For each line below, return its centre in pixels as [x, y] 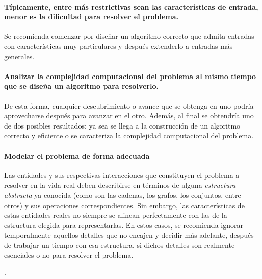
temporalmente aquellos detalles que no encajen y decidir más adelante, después [129, 235]
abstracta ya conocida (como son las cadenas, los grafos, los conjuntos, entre [123, 195]
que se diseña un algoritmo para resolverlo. [81, 86]
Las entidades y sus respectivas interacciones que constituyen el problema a [122, 175]
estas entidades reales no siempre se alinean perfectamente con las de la [116, 215]
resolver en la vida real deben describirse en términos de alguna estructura [120, 185]
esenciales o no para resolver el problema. [69, 255]
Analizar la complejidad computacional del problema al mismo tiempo [130, 76]
